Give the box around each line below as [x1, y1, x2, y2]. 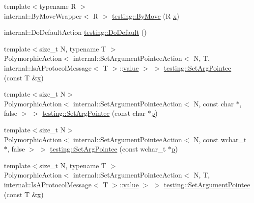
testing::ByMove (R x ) [112, 10, 179, 21]
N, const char [193, 98, 234, 108]
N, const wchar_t [193, 134, 247, 144]
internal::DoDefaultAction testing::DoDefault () [4, 27, 147, 37]
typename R [39, 1, 76, 11]
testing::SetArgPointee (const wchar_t [50, 144, 166, 154]
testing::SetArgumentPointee [164, 179, 250, 189]
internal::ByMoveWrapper [4, 10, 82, 21]
